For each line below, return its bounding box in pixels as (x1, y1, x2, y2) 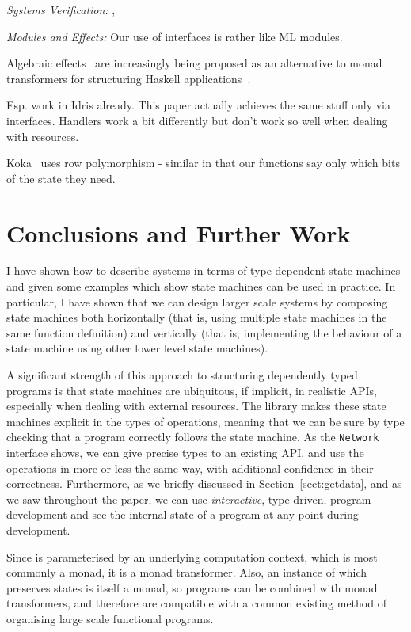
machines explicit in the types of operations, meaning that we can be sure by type (6, 413, 405, 429)
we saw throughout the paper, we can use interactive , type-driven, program (6, 490, 371, 507)
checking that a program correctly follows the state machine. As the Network (6, 428, 379, 445)
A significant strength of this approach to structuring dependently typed (6, 367, 358, 383)
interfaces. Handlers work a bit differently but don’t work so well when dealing (6, 112, 388, 128)
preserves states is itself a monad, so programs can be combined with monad (6, 579, 378, 596)
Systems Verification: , (6, 2, 116, 17)
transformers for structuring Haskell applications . (6, 70, 251, 86)
